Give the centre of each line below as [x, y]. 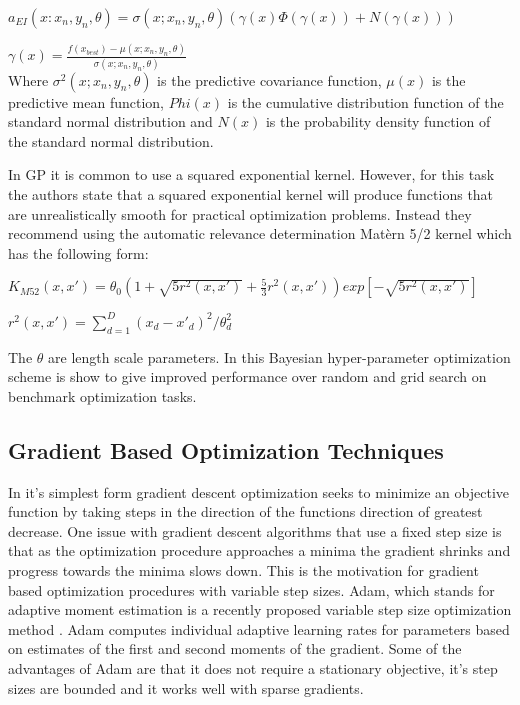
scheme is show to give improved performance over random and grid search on [247, 376]
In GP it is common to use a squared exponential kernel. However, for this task [251, 174]
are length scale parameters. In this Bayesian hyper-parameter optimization [279, 356]
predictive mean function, [86, 101]
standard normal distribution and [110, 121]
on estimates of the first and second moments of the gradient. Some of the [235, 648]
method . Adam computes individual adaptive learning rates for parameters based [259, 628]
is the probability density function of [378, 121]
